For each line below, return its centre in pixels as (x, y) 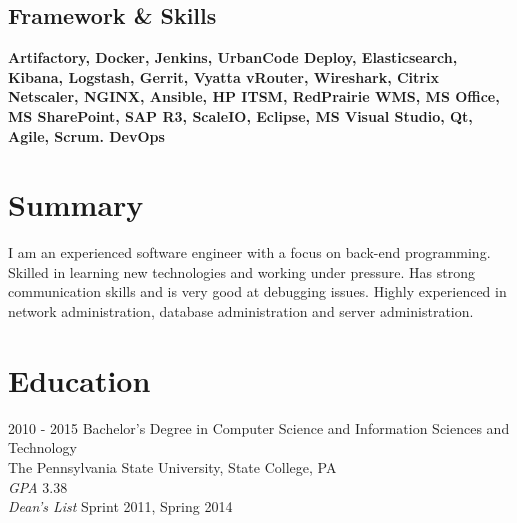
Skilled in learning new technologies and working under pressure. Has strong (241, 271)
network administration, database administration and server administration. (241, 311)
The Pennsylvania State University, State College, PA (172, 466)
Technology (42, 447)
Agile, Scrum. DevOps (86, 135)
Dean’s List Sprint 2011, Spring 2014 (120, 506)
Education (79, 379)
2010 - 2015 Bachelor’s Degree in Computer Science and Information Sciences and (259, 427)
